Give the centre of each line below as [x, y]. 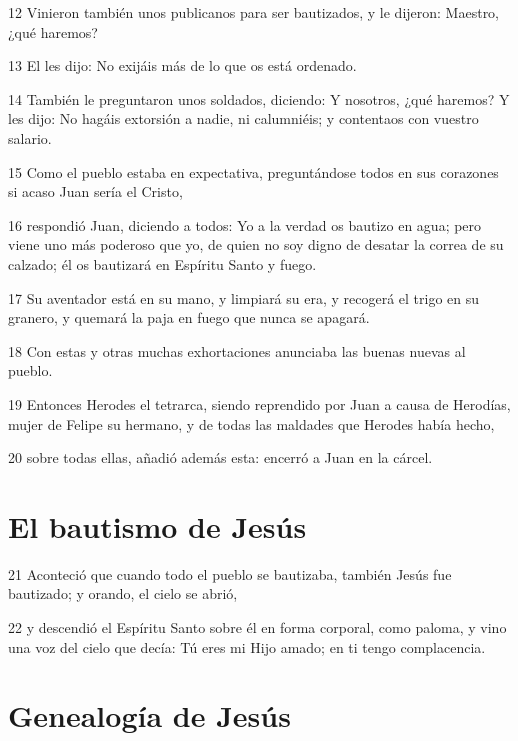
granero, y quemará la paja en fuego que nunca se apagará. [189, 317]
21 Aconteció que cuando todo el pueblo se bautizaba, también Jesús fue [230, 573]
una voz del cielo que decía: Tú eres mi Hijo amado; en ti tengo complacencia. [247, 646]
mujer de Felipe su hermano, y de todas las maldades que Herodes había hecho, [251, 423]
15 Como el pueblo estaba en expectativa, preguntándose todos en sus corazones [253, 171]
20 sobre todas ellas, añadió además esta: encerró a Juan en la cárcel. [220, 457]
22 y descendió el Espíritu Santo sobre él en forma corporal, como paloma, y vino [257, 627]
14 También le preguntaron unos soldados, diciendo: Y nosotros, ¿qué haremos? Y [259, 98]
